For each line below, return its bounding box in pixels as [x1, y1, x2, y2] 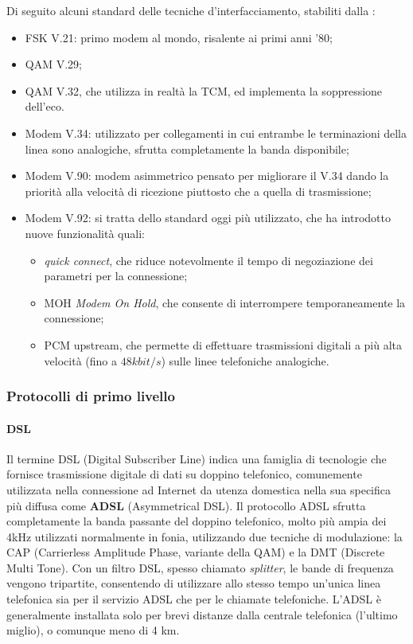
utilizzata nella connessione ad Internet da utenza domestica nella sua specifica [6, 481, 391, 498]
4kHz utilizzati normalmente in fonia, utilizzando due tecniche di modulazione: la [6, 528, 403, 544]
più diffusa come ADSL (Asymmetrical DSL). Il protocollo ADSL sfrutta [6, 497, 366, 513]
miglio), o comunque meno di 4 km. [6, 622, 180, 638]
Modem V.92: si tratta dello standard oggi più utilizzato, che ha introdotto [25, 209, 391, 226]
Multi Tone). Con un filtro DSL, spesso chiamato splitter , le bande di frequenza [6, 559, 394, 576]
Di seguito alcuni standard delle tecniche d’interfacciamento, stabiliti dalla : [6, 2, 376, 18]
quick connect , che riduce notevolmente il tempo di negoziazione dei [44, 252, 373, 268]
